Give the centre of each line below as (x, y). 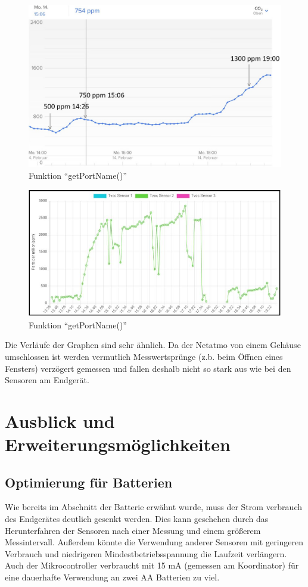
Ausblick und (60, 420)
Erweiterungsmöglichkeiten (118, 444)
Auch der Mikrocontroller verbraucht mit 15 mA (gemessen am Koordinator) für (152, 565)
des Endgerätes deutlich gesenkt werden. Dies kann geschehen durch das (137, 519)
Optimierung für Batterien (89, 482)
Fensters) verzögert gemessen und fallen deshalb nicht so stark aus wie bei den (148, 368)
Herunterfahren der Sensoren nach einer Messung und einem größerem (133, 530)
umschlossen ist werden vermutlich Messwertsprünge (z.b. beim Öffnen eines (144, 356)
